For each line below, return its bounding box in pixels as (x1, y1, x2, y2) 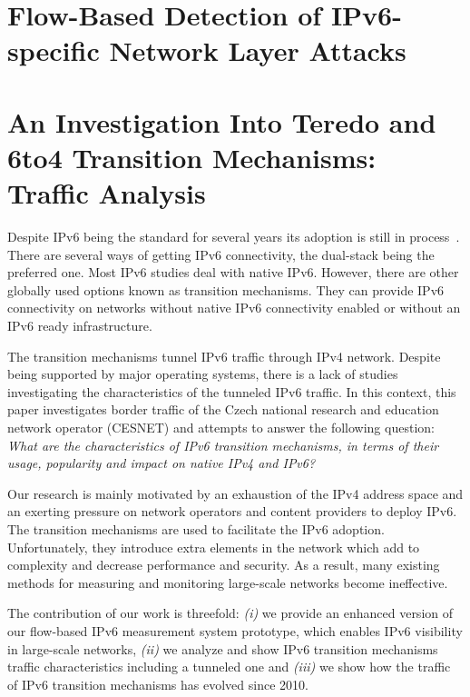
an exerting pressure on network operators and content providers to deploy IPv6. (7, 502, 457, 521)
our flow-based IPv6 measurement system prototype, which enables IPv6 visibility (7, 621, 463, 640)
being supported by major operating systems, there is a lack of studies (7, 364, 398, 383)
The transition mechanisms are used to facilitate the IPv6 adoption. (7, 519, 385, 538)
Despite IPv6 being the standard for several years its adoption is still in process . (7, 227, 460, 246)
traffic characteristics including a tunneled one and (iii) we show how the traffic (7, 657, 451, 676)
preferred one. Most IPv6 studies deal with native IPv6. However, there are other (7, 263, 459, 282)
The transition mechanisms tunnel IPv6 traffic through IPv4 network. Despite (7, 346, 441, 365)
